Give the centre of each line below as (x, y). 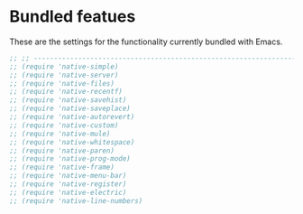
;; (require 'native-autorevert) (72, 117)
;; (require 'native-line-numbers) (76, 200)
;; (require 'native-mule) (60, 134)
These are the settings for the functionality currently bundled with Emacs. (146, 42)
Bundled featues (73, 17)
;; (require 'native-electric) (68, 192)
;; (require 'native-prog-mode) (70, 159)
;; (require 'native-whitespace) (72, 142)
